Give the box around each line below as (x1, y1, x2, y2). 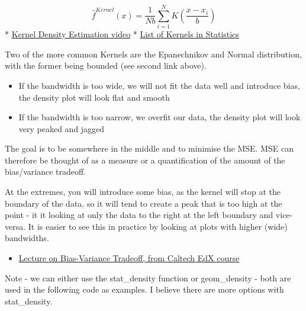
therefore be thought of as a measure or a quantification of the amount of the (5, 153, 285, 166)
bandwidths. (5, 232, 49, 244)
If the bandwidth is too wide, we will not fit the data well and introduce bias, (18, 79, 300, 91)
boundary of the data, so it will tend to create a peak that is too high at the (5, 197, 282, 209)
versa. (5, 220, 26, 232)
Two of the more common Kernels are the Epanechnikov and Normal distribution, (5, 47, 302, 60)
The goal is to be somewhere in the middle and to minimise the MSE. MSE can (5, 142, 294, 155)
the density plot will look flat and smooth (18, 91, 170, 103)
